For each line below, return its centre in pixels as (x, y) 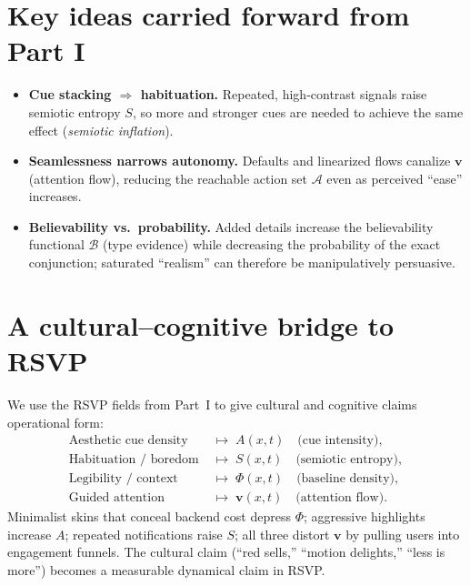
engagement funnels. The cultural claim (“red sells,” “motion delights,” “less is (226, 552)
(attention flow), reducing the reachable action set (168, 178)
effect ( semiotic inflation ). (101, 130)
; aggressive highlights (364, 516)
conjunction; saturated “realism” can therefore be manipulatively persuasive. (242, 263)
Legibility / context (123, 479)
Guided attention (116, 498)
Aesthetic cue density (128, 441)
